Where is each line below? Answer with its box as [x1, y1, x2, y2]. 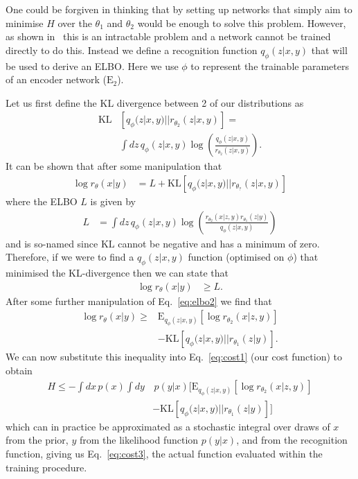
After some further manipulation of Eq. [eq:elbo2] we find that [6, 293, 272, 308]
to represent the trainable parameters [190, 58, 349, 73]
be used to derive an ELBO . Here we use [6, 58, 179, 73]
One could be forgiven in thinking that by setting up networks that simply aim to [6, 2, 352, 16]
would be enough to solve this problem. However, [137, 15, 346, 30]
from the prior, [6, 433, 69, 447]
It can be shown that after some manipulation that [6, 159, 222, 173]
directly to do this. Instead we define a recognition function [6, 42, 258, 57]
